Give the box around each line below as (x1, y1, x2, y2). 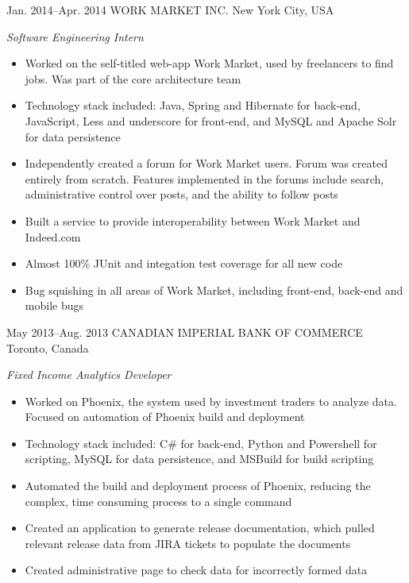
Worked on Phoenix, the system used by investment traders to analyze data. (25, 392, 397, 409)
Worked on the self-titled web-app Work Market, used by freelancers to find (25, 55, 394, 71)
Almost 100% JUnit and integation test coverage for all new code (25, 255, 343, 272)
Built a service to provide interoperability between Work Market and (25, 212, 361, 229)
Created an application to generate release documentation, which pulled (25, 519, 375, 536)
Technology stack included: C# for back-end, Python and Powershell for (25, 434, 377, 451)
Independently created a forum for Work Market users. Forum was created (25, 155, 388, 172)
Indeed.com (25, 228, 81, 245)
